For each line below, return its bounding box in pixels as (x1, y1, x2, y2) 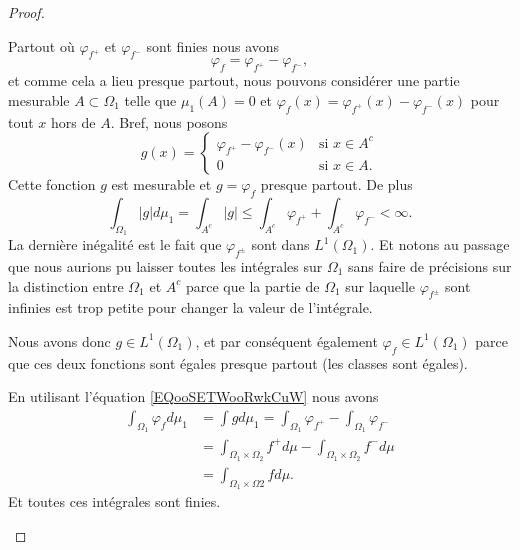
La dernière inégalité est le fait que (8, 234, 222, 255)
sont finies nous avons (146, 35, 280, 56)
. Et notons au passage (370, 234, 510, 255)
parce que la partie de (185, 275, 320, 296)
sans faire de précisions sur (348, 255, 512, 276)
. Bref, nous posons (110, 111, 228, 132)
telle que (124, 89, 177, 110)
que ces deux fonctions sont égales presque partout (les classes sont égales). (8, 352, 468, 373)
